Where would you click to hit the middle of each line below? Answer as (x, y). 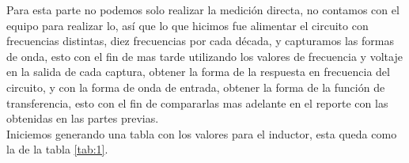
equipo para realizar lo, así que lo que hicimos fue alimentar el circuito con (187, 25)
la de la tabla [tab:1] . (57, 149)
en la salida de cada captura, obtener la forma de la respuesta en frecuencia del (198, 72)
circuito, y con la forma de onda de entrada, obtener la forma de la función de (196, 87)
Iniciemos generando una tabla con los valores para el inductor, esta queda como (202, 133)
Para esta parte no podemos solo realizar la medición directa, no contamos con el (203, 9)
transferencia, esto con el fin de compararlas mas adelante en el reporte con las (197, 102)
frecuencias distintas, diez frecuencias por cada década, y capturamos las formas (200, 41)
